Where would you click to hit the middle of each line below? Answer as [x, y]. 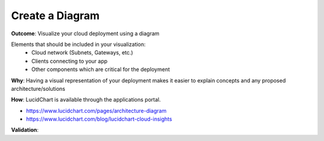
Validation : [25, 130]
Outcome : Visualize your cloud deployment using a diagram [85, 33]
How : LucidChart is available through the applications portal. [86, 100]
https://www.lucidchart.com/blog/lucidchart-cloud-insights [99, 119]
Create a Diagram [55, 16]
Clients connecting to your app [70, 61]
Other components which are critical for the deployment [101, 69]
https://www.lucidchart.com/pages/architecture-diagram [96, 111]
